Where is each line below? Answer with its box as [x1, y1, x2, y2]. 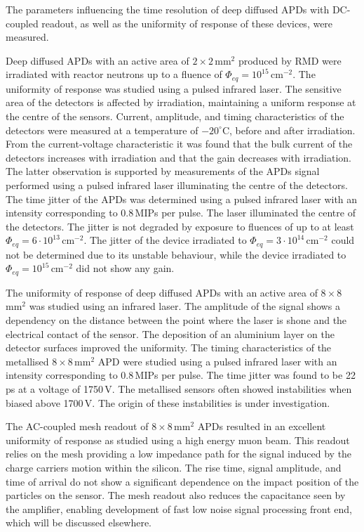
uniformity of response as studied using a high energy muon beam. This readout [6, 432, 350, 447]
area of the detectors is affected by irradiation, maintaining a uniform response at [6, 95, 356, 110]
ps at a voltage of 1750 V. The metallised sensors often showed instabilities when [6, 382, 352, 396]
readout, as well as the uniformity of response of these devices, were [41, 15, 333, 30]
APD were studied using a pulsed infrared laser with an [97, 353, 337, 368]
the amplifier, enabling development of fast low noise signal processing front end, [6, 501, 353, 516]
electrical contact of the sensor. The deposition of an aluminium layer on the [6, 326, 335, 341]
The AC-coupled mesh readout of [6, 419, 149, 434]
